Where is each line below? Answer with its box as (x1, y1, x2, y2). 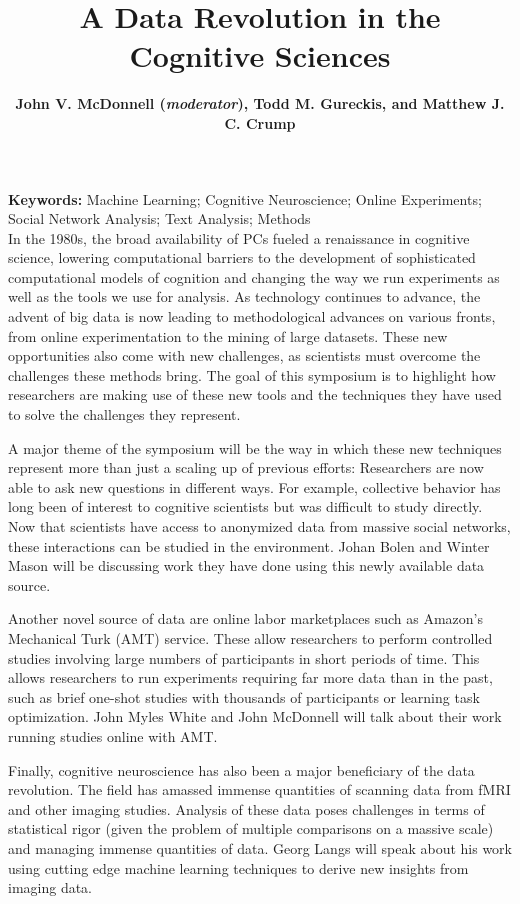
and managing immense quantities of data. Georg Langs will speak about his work (8, 837, 512, 858)
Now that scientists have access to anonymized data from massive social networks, (8, 516, 511, 536)
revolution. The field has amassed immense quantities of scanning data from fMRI (8, 779, 511, 800)
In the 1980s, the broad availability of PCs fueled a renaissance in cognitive (8, 227, 470, 248)
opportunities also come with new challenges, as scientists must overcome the (8, 345, 481, 366)
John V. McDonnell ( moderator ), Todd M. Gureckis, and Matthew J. (15, 93, 505, 114)
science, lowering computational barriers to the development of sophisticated (8, 247, 476, 268)
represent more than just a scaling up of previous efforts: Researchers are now (8, 457, 484, 478)
